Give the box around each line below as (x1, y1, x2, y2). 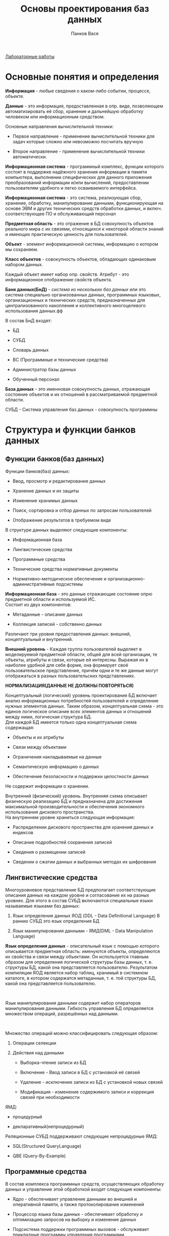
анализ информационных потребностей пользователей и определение (5, 697, 159, 703)
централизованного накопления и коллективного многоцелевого (5, 302, 146, 308)
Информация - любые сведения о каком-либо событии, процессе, (5, 88, 151, 94)
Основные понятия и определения (5, 71, 159, 83)
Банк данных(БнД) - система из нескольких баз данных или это (5, 286, 146, 292)
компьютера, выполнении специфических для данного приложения (5, 174, 152, 180)
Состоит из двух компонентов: (5, 601, 72, 608)
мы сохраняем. (5, 246, 39, 252)
